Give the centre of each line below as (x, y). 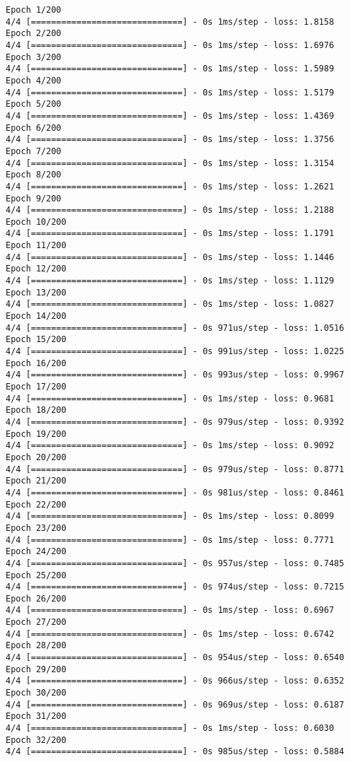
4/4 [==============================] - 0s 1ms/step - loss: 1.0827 (170, 304)
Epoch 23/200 (36, 528)
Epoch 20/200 (36, 457)
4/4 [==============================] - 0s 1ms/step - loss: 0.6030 (170, 728)
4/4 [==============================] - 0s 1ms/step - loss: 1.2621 (170, 186)
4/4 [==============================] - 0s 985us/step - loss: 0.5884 (175, 752)
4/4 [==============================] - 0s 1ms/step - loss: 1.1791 (170, 234)
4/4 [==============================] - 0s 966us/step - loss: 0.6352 (175, 681)
